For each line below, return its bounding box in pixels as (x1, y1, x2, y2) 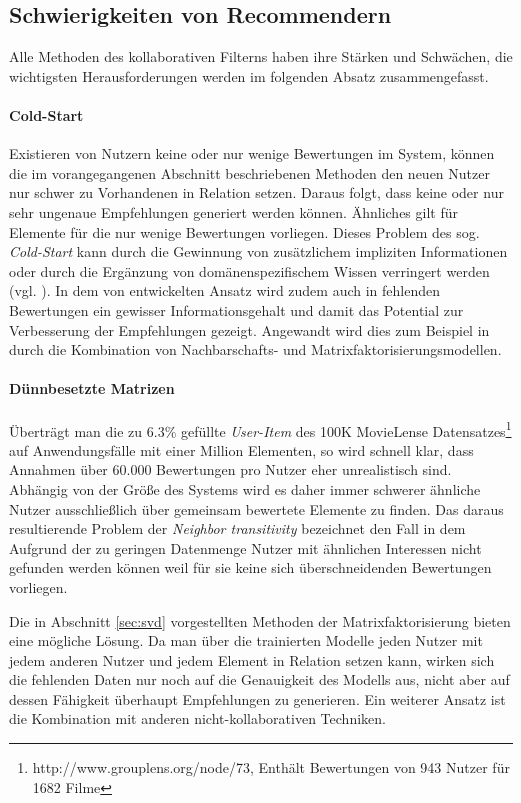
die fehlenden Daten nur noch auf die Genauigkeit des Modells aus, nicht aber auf (9, 669, 510, 690)
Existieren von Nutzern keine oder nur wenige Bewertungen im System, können (9, 143, 495, 164)
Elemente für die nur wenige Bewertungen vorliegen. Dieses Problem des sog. (9, 221, 480, 242)
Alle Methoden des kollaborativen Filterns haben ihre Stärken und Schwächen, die (9, 46, 513, 67)
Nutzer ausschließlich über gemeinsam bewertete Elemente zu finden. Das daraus (9, 498, 504, 519)
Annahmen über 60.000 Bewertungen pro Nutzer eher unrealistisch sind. (9, 459, 452, 480)
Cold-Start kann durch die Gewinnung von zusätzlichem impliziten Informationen (9, 241, 508, 262)
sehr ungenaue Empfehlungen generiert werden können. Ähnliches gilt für (9, 201, 458, 222)
